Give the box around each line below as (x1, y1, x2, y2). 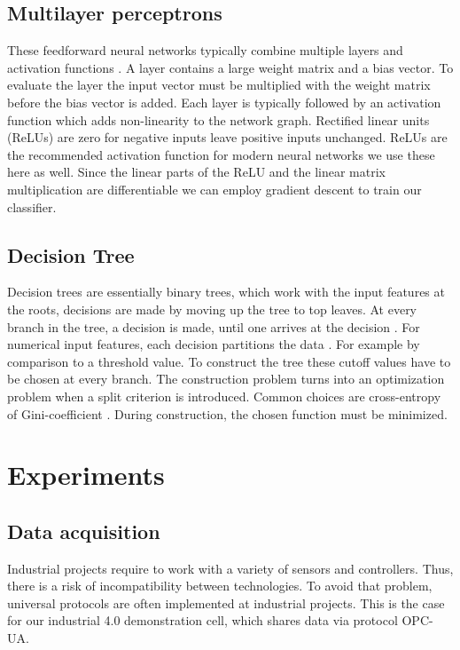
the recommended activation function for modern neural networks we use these (7, 145, 435, 163)
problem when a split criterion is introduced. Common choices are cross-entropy (7, 386, 441, 405)
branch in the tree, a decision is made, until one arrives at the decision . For (7, 317, 420, 336)
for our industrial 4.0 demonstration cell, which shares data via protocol (7, 611, 398, 630)
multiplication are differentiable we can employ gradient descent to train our (7, 179, 422, 198)
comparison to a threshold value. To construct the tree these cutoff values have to (7, 352, 451, 370)
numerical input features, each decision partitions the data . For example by (7, 335, 420, 353)
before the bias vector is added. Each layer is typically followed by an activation (7, 92, 441, 111)
